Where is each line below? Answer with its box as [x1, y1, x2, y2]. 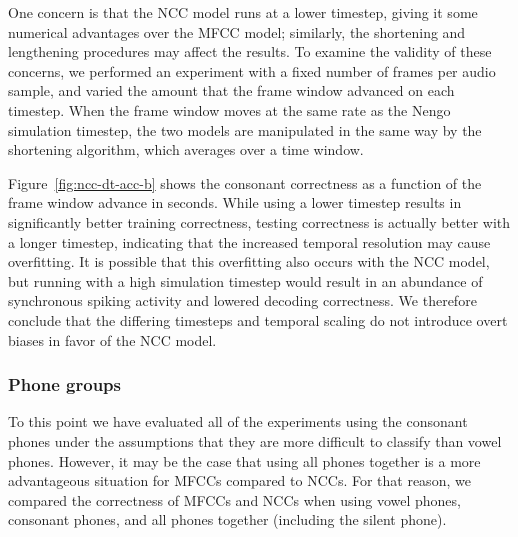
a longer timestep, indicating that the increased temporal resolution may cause [8, 231, 491, 252]
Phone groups [8, 372, 121, 397]
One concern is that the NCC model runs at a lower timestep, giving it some [8, 2, 478, 22]
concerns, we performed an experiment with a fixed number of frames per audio [8, 60, 496, 81]
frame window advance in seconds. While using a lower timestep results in [8, 192, 462, 213]
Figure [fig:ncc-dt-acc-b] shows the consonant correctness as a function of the [8, 172, 482, 193]
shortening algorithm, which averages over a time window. [8, 139, 364, 160]
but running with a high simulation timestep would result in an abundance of [8, 270, 483, 291]
